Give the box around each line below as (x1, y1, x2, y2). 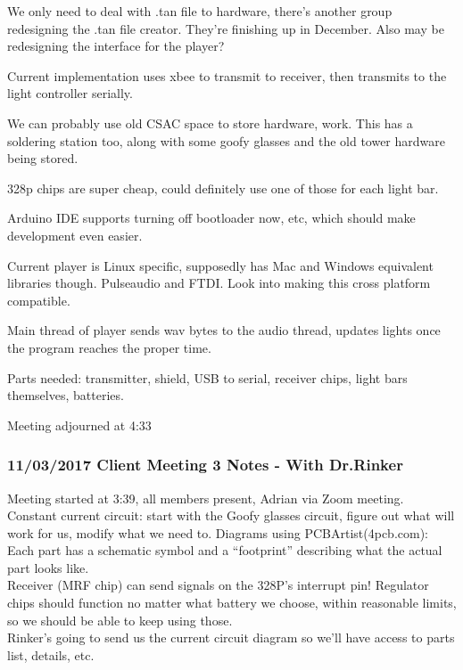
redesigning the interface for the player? (7, 37, 225, 55)
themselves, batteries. (7, 386, 124, 404)
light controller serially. (7, 84, 133, 102)
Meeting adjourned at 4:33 (7, 415, 152, 434)
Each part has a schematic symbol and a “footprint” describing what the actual (7, 541, 442, 560)
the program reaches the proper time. (7, 338, 211, 356)
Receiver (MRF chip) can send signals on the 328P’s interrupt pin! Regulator (7, 576, 429, 594)
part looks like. (7, 558, 89, 576)
